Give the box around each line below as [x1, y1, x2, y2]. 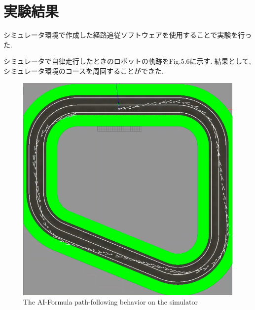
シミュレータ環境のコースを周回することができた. [3, 65, 164, 76]
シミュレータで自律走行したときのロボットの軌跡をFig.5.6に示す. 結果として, [3, 56, 251, 66]
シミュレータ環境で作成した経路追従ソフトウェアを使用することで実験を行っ [3, 30, 252, 40]
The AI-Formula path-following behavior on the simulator [23, 297, 198, 307]
